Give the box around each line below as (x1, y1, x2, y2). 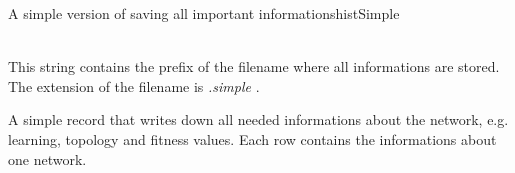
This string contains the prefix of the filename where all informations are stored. (8, 56, 500, 77)
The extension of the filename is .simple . (8, 75, 260, 96)
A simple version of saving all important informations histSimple (8, 3, 400, 23)
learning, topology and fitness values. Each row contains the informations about (8, 128, 497, 149)
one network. (8, 148, 87, 169)
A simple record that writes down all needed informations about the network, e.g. (8, 109, 509, 130)
